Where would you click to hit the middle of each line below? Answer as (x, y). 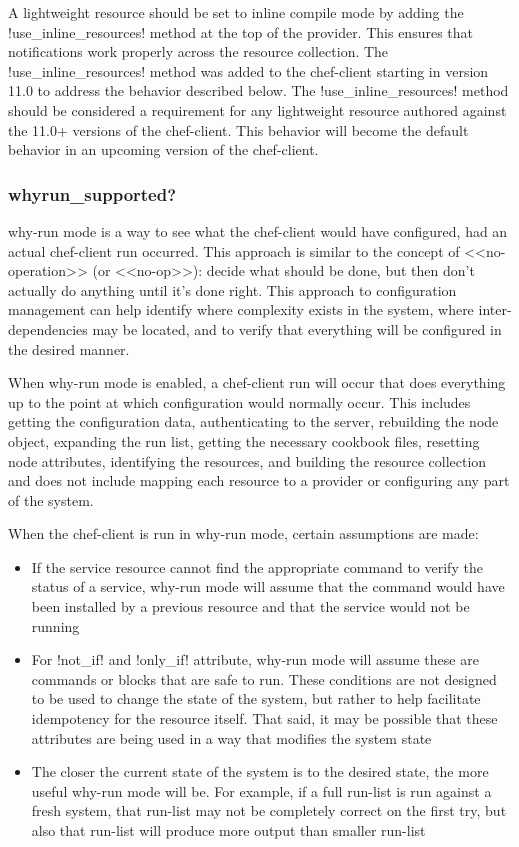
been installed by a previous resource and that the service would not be (250, 606)
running (55, 625)
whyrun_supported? (92, 193)
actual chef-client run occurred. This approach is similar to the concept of (234, 250)
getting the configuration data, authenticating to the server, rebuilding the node (253, 421)
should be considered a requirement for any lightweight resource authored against (257, 109)
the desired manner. (69, 348)
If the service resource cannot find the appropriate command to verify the (257, 566)
